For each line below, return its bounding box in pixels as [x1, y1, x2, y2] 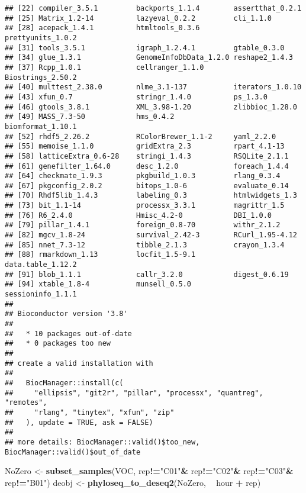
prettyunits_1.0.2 [5, 33, 77, 42]
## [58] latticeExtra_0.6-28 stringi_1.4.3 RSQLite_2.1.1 [5, 152, 289, 160]
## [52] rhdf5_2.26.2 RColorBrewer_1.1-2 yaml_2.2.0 [5, 132, 276, 141]
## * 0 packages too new [5, 339, 111, 348]
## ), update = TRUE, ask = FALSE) [5, 418, 153, 427]
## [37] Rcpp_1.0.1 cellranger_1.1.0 [5, 63, 204, 72]
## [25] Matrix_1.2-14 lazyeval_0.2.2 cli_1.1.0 [5, 14, 272, 22]
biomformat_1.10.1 [5, 122, 77, 131]
